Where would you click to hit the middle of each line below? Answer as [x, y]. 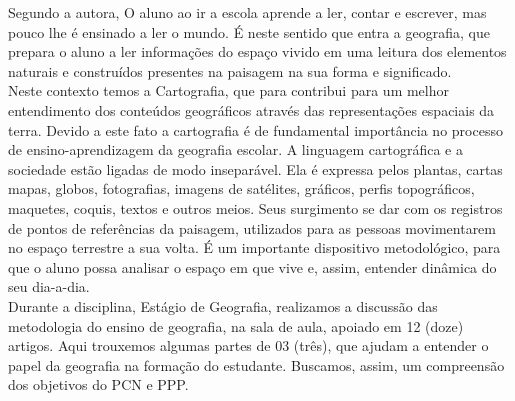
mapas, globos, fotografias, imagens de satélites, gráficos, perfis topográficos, [241, 188]
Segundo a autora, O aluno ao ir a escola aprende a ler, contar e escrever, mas [247, 12]
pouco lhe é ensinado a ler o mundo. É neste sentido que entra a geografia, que [249, 31]
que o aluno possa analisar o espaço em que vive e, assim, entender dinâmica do [252, 266]
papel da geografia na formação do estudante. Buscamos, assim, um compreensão [256, 364]
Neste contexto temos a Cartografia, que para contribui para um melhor [228, 90]
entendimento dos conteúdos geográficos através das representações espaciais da [251, 109]
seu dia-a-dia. [49, 286]
